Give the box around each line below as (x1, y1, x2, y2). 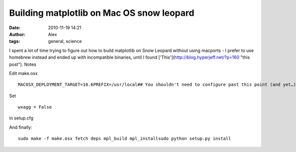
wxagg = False (18, 104, 52, 110)
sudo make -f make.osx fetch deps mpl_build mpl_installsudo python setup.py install (18, 136, 231, 142)
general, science (48, 38, 82, 44)
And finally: (9, 124, 32, 130)
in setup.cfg (9, 115, 34, 121)
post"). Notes (9, 61, 37, 67)
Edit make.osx (9, 70, 38, 76)
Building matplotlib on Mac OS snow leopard (9, 7, 194, 18)
